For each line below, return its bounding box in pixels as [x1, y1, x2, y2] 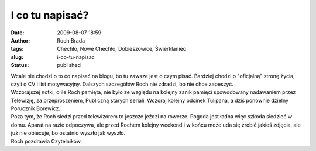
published [57, 62, 81, 69]
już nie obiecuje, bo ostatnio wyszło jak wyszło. [11, 129, 126, 136]
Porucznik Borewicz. [11, 105, 61, 112]
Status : [11, 62, 29, 69]
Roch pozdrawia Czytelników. [11, 138, 82, 145]
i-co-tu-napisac [57, 53, 95, 61]
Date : [11, 29, 25, 36]
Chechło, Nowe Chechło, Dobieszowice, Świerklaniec [57, 45, 187, 52]
